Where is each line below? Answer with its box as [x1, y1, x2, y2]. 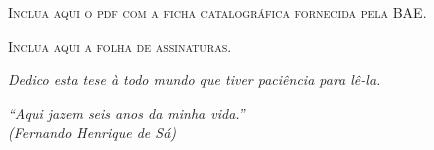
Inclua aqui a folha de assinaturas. [8, 35, 232, 56]
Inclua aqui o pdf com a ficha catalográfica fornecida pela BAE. [8, 2, 427, 22]
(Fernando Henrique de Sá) [8, 122, 177, 143]
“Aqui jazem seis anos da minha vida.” [8, 102, 245, 123]
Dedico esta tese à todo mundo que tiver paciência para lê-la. [8, 69, 381, 90]
